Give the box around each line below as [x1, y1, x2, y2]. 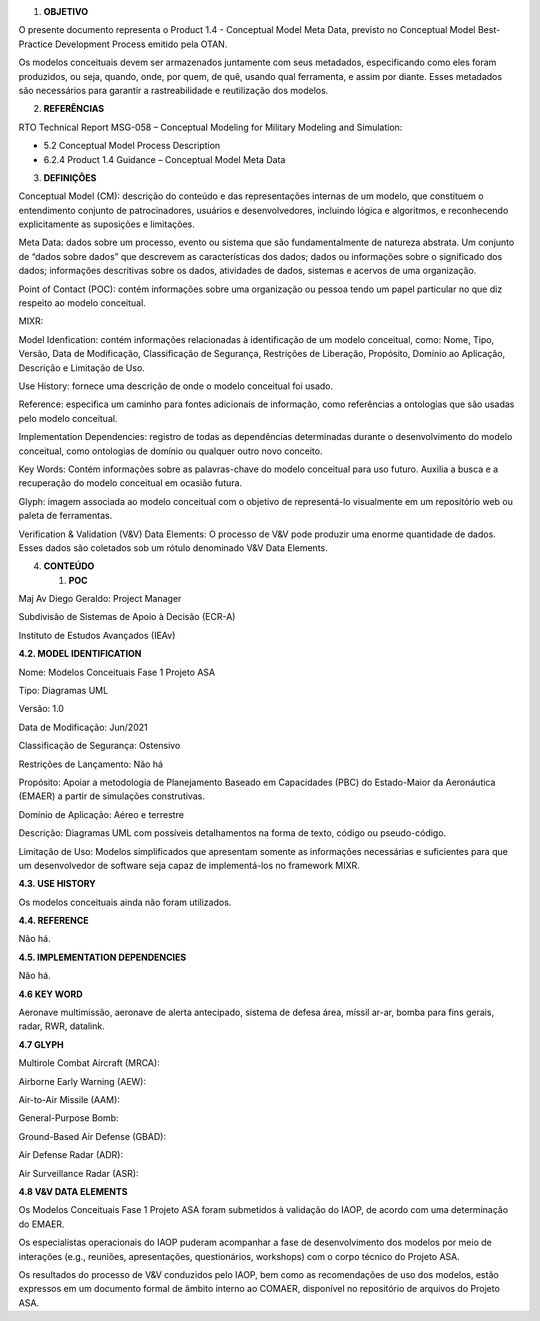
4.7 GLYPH [18, 1038, 64, 1050]
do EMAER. [18, 1218, 65, 1230]
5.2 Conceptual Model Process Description [43, 140, 221, 152]
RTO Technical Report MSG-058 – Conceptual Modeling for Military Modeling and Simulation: [18, 121, 403, 133]
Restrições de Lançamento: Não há [18, 758, 164, 770]
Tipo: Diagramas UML [18, 685, 109, 697]
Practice [18, 38, 54, 50]
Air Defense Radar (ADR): [18, 1149, 124, 1161]
